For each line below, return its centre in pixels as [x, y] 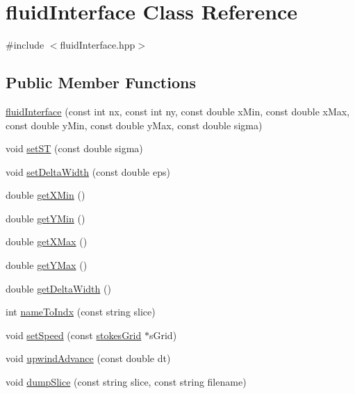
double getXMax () [47, 241]
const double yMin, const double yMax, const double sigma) [134, 125]
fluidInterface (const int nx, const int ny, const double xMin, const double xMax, [178, 111]
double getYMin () [46, 218]
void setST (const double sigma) [74, 148]
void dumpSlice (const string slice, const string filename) [126, 382]
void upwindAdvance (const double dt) [88, 358]
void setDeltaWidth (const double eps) [88, 171]
